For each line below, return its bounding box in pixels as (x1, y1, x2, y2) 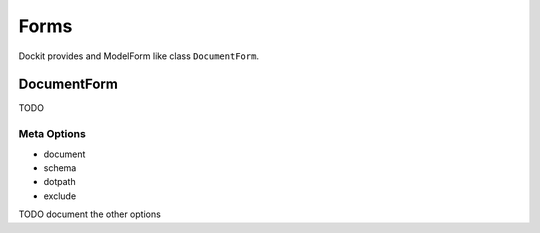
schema (43, 161, 77, 174)
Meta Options (18, 127, 87, 141)
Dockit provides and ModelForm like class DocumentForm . (18, 50, 260, 62)
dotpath (43, 176, 76, 188)
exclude (43, 190, 77, 202)
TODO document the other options (18, 208, 162, 220)
